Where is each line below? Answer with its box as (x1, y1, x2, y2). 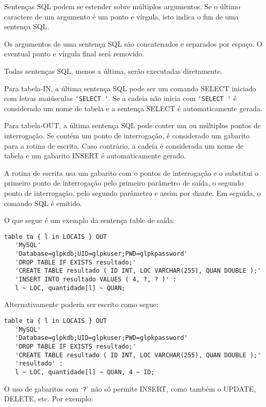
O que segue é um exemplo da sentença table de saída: (4, 215, 175, 226)
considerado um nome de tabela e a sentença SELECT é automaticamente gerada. (4, 103, 262, 113)
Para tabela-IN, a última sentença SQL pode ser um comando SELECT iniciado (4, 83, 256, 93)
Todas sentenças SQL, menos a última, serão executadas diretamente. (4, 65, 222, 76)
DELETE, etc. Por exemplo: (4, 393, 93, 404)
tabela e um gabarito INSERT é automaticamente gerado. (4, 150, 186, 161)
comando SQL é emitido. (4, 197, 82, 208)
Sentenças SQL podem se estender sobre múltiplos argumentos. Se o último (4, 1, 240, 11)
